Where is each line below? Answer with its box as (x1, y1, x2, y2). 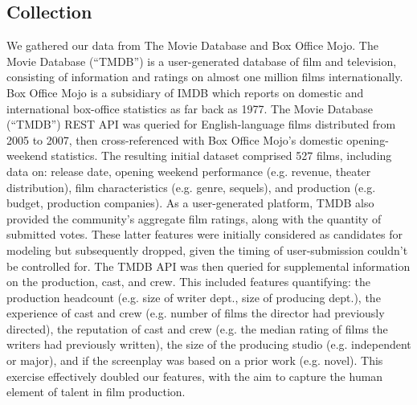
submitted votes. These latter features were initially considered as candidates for (6, 226, 403, 243)
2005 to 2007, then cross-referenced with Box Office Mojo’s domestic (6, 131, 343, 148)
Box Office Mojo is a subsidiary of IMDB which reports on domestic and (6, 84, 364, 100)
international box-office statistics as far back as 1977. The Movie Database (6, 100, 374, 117)
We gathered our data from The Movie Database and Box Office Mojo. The (6, 37, 378, 54)
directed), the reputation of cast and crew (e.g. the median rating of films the (6, 320, 388, 337)
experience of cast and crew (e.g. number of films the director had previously (6, 305, 385, 321)
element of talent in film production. (6, 383, 186, 400)
